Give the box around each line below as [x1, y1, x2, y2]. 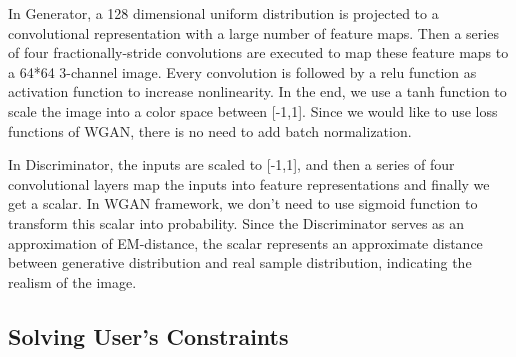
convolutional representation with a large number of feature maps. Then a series [8, 22, 499, 43]
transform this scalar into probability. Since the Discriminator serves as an [8, 212, 465, 233]
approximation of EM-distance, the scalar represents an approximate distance [8, 232, 483, 253]
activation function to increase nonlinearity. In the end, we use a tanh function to [8, 81, 507, 102]
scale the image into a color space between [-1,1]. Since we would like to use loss [8, 100, 498, 121]
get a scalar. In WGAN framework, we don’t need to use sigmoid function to [8, 193, 478, 214]
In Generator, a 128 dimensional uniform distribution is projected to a [8, 3, 439, 23]
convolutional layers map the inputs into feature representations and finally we [8, 173, 490, 194]
